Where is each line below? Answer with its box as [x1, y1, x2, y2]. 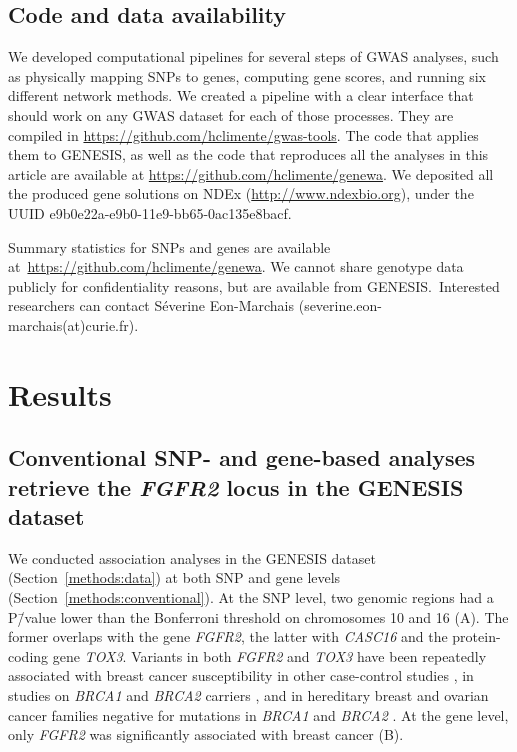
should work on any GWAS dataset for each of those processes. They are [8, 104, 454, 125]
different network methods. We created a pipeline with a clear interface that [8, 85, 474, 106]
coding [8, 645, 49, 666]
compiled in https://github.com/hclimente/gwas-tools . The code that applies [8, 124, 479, 145]
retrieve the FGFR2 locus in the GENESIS [8, 471, 464, 502]
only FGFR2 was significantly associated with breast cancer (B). [8, 724, 404, 745]
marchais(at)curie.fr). [8, 314, 139, 335]
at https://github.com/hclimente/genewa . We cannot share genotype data [8, 256, 464, 277]
